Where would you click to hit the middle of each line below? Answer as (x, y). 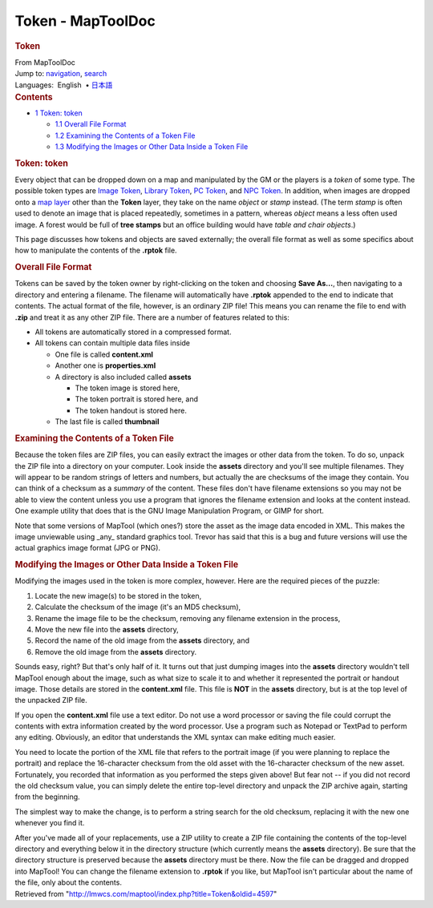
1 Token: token (59, 113)
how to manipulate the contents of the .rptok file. (96, 250)
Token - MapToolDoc (85, 21)
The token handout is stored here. (131, 410)
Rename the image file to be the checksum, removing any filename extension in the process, (188, 618)
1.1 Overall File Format (91, 124)
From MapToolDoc (45, 62)
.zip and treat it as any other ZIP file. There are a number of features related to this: (152, 317)
